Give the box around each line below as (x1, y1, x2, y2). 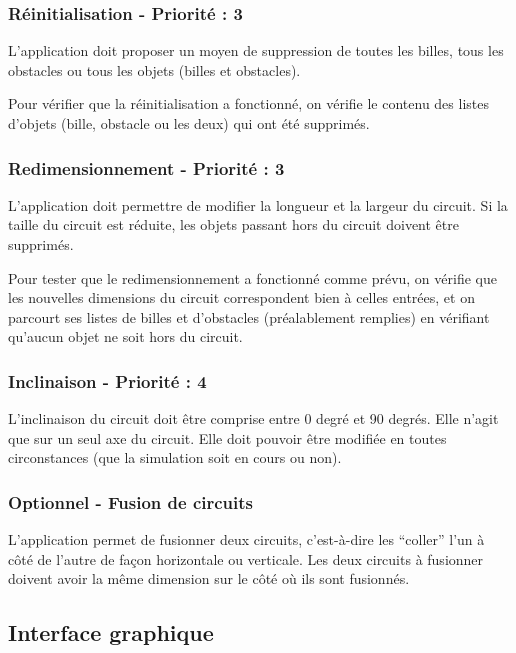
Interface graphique (8, 617, 214, 648)
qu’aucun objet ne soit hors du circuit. (8, 326, 243, 347)
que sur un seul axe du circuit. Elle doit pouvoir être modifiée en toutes (8, 427, 447, 448)
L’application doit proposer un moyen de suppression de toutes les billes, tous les (8, 40, 504, 61)
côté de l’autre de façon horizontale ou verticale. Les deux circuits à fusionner (8, 548, 484, 569)
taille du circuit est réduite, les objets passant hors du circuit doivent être (8, 214, 459, 235)
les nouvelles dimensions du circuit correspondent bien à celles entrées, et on (8, 287, 475, 308)
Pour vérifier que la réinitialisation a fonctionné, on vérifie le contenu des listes (8, 93, 489, 114)
